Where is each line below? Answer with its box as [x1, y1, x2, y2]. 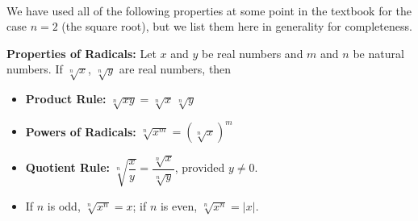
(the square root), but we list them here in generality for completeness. [61, 18, 412, 35]
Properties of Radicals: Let [6, 44, 157, 61]
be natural [353, 44, 404, 61]
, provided [174, 159, 225, 176]
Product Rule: [25, 90, 107, 107]
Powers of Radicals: [25, 123, 136, 140]
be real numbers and [202, 44, 303, 61]
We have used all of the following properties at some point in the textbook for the [6, 2, 412, 19]
